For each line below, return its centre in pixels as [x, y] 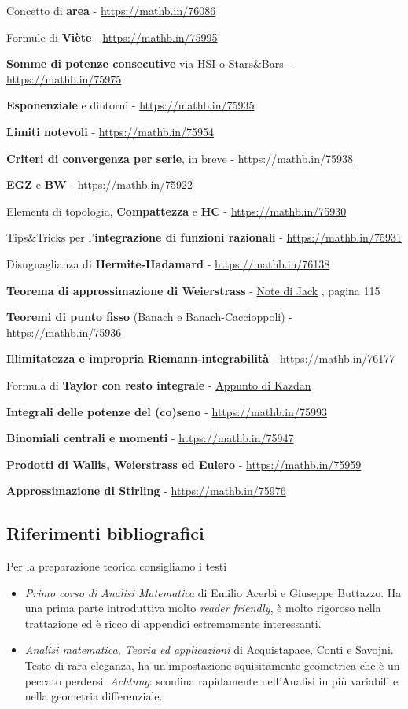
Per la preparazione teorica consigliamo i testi [117, 566]
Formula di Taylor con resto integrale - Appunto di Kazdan [159, 384]
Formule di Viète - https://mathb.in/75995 [112, 37]
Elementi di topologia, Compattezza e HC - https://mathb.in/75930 [176, 210]
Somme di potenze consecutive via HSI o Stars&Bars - [149, 63]
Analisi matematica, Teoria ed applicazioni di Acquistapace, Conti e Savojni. [209, 650]
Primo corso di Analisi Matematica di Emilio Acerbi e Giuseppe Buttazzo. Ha [213, 592]
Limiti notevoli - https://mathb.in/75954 [110, 131]
